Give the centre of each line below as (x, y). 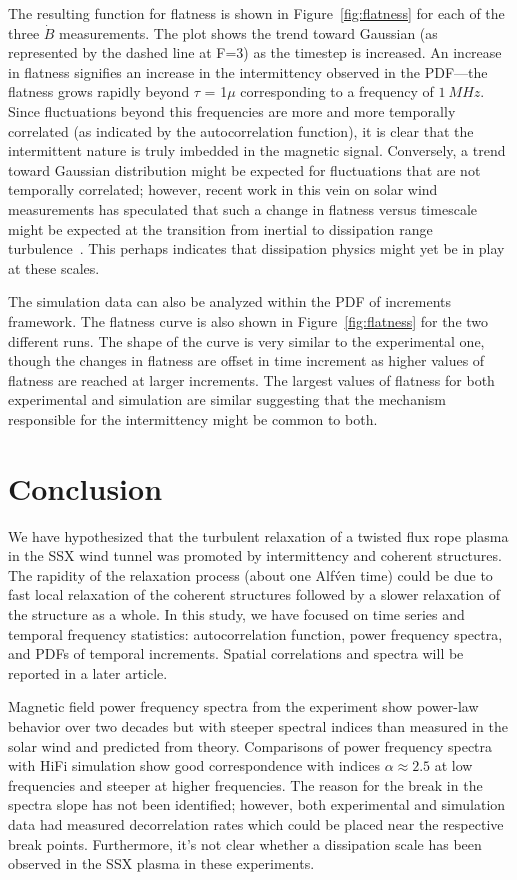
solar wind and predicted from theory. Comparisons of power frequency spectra (250, 745)
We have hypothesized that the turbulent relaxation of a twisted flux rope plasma (258, 535)
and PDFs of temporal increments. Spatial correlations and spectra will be (236, 653)
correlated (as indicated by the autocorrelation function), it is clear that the (241, 130)
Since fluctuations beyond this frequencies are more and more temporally (232, 110)
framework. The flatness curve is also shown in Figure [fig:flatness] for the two (248, 320)
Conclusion (85, 487)
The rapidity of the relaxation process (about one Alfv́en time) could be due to (250, 574)
